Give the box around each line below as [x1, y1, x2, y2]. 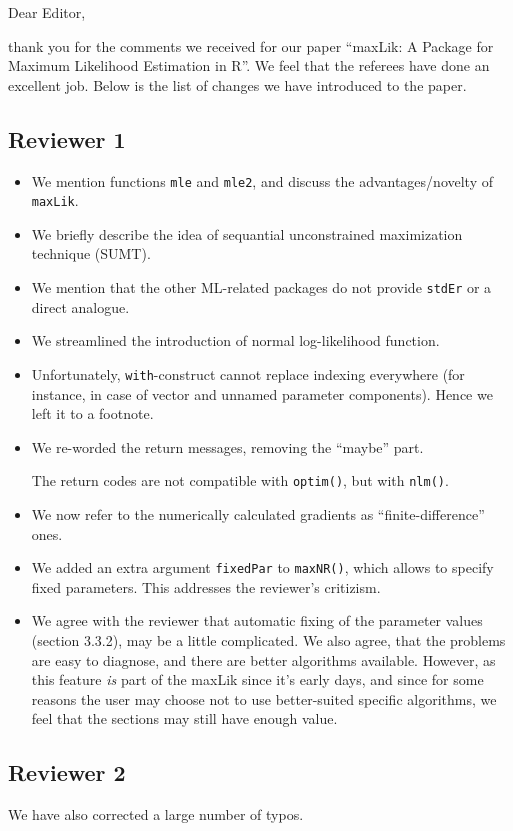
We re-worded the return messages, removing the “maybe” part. [31, 436, 424, 457]
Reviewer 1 [8, 123, 126, 154]
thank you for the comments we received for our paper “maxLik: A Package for [8, 35, 494, 56]
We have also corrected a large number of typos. [8, 804, 304, 825]
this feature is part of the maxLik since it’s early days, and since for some [31, 669, 484, 690]
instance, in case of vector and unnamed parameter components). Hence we [31, 383, 493, 404]
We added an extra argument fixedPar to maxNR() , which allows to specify [31, 557, 494, 578]
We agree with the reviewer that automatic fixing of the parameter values [31, 610, 483, 631]
